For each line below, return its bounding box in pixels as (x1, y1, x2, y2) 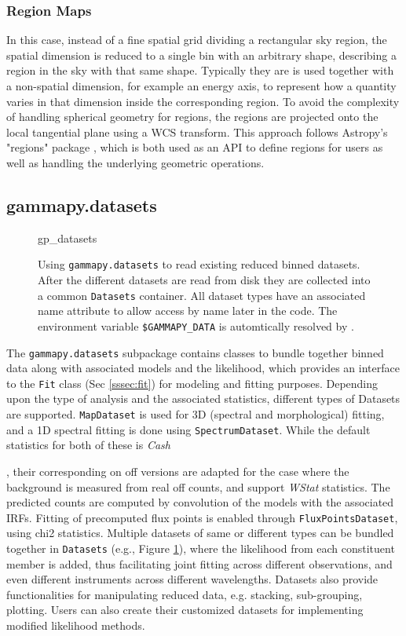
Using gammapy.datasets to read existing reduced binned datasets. (38, 256, 360, 272)
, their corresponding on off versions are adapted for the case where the (6, 462, 349, 479)
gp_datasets (38, 229, 97, 246)
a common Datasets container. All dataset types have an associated (38, 287, 366, 303)
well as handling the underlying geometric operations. (6, 154, 265, 170)
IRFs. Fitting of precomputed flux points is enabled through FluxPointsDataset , (6, 509, 398, 525)
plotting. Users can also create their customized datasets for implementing (6, 601, 364, 618)
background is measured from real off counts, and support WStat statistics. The (6, 478, 390, 495)
